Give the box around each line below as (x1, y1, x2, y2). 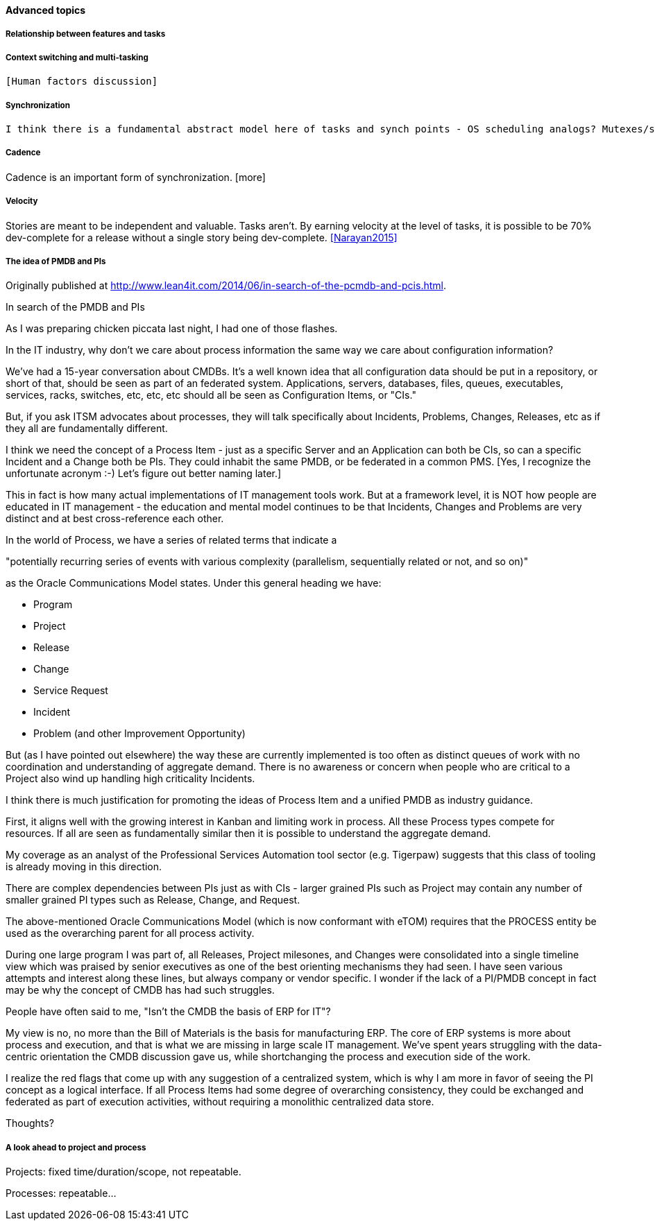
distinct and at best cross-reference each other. (6, 512, 224, 525)
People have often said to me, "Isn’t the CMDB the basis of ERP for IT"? (6, 1005, 331, 1018)
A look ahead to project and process (6, 1142, 146, 1152)
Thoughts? (6, 1117, 54, 1130)
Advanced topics (6, 4, 86, 16)
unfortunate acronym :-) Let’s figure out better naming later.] (6, 467, 282, 480)
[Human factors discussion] (6, 76, 158, 87)
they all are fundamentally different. (6, 422, 168, 435)
